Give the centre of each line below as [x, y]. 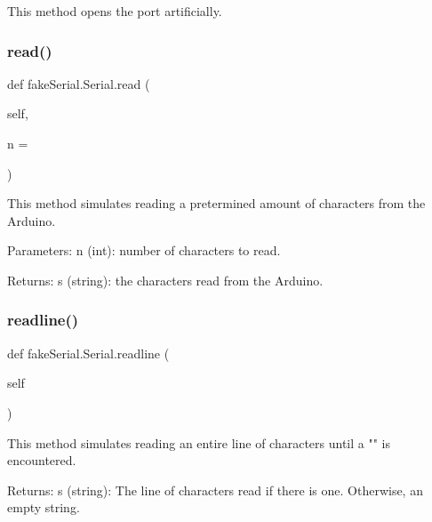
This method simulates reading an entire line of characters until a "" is [199, 442]
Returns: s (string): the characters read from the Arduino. [165, 280]
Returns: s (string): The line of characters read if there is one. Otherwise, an [215, 490]
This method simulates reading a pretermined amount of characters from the [216, 203]
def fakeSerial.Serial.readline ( [88, 353]
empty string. [44, 507]
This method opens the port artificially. [115, 11]
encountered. [42, 460]
